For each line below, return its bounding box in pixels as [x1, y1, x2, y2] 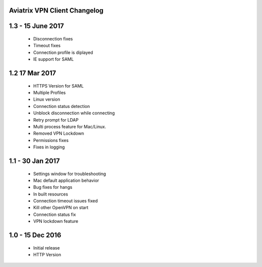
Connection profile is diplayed [33, 49, 93, 55]
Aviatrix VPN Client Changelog [9, 6, 104, 15]
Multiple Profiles [33, 90, 66, 95]
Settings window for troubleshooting [33, 171, 106, 177]
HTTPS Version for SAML [33, 83, 84, 89]
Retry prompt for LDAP [33, 117, 79, 123]
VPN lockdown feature [33, 218, 79, 224]
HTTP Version [33, 252, 62, 258]
